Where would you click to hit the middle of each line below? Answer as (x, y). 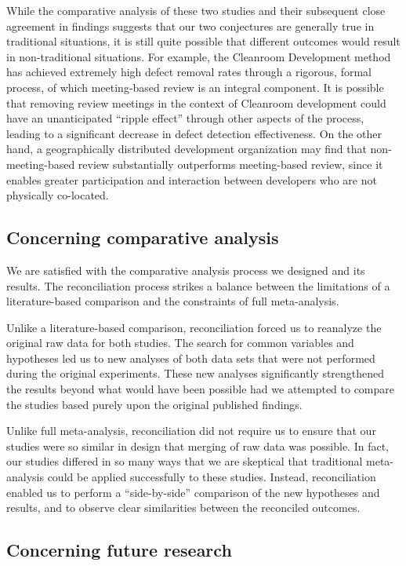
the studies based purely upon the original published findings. (154, 404)
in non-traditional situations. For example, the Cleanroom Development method (199, 56)
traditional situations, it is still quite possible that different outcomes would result (203, 41)
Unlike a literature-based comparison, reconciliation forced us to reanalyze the (194, 327)
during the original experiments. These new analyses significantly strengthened (196, 373)
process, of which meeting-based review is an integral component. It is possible (195, 87)
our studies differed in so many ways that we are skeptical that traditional (185, 461)
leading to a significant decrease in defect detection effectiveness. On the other (194, 133)
